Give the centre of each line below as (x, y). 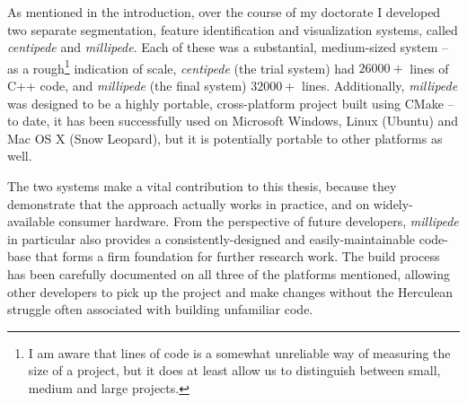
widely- (393, 203)
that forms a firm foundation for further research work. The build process (238, 256)
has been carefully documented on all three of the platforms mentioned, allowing (229, 273)
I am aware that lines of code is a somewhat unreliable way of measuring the (239, 352)
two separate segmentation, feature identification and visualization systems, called (233, 29)
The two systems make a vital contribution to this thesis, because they (202, 186)
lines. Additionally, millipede (380, 86)
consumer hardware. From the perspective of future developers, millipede (259, 221)
